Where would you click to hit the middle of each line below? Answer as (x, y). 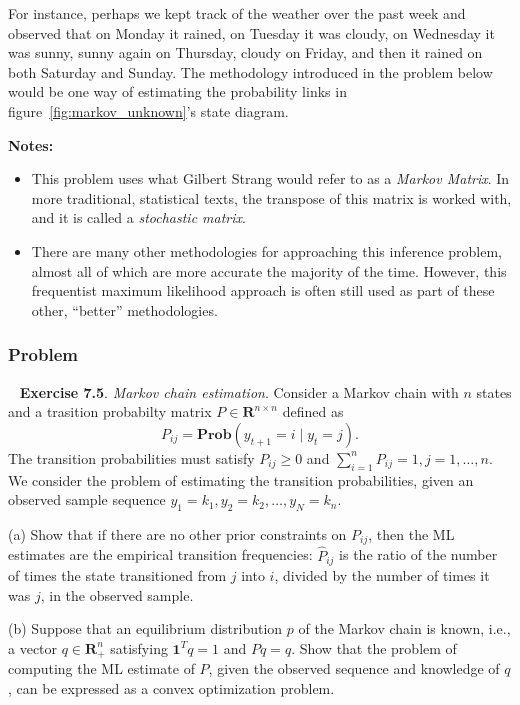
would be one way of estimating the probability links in (177, 91)
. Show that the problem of (374, 647)
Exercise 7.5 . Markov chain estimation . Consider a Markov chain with (239, 391)
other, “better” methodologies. (124, 309)
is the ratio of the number (418, 554)
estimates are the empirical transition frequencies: (160, 554)
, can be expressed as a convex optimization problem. (171, 687)
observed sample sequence (87, 499)
